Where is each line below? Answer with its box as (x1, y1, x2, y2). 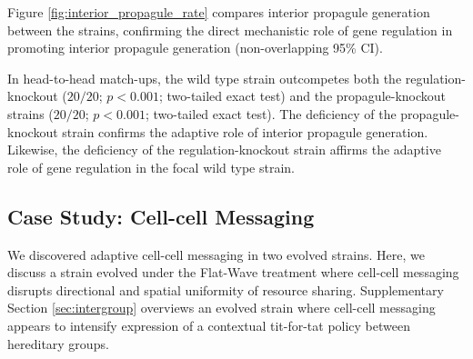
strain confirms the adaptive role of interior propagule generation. (62, 122, 428, 141)
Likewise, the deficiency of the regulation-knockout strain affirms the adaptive (7, 140, 441, 159)
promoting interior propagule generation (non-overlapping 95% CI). (7, 38, 383, 57)
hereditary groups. (7, 334, 109, 353)
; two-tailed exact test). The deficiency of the (145, 104, 397, 123)
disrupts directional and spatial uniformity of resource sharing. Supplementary (7, 280, 444, 299)
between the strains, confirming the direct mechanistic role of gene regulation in (7, 20, 453, 39)
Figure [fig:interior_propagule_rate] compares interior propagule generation (7, 3, 430, 21)
